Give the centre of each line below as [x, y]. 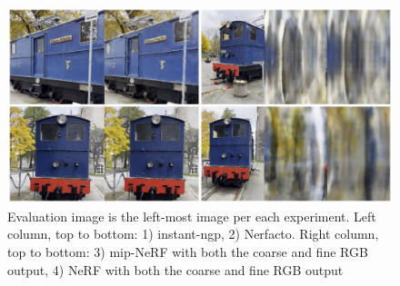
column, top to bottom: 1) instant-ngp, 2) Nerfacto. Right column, [193, 234]
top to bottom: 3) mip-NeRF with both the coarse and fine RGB [188, 251]
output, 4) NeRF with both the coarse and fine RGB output [175, 269]
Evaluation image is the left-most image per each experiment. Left [192, 216]
